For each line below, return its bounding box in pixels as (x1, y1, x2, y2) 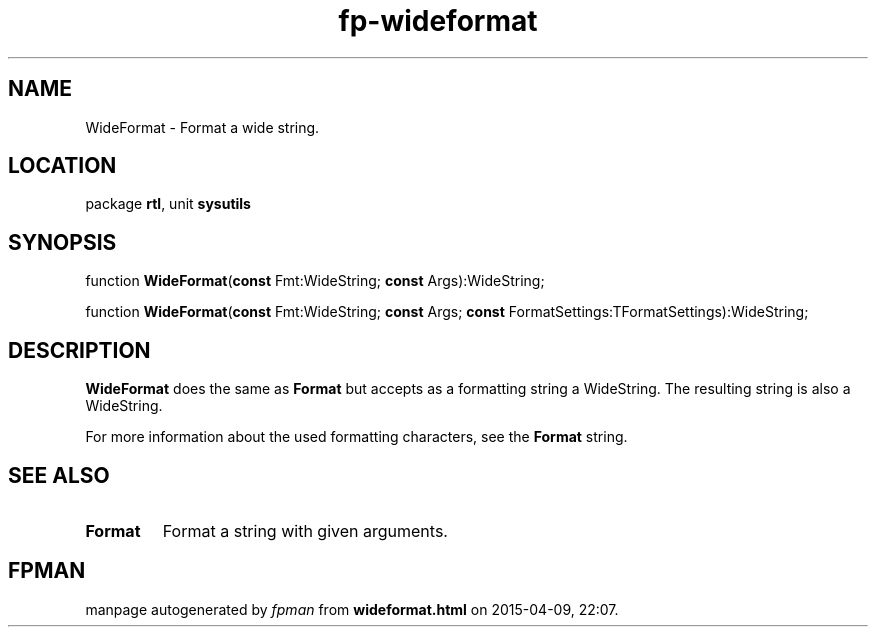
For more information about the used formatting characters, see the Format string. (85, 428, 628, 446)
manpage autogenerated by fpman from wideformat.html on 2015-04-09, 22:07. (85, 600, 619, 618)
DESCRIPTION (8, 337, 151, 363)
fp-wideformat (338, 4, 538, 38)
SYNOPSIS (8, 229, 117, 255)
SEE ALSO (8, 462, 110, 488)
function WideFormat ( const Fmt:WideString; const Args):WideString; (85, 272, 545, 290)
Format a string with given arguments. (162, 520, 448, 541)
